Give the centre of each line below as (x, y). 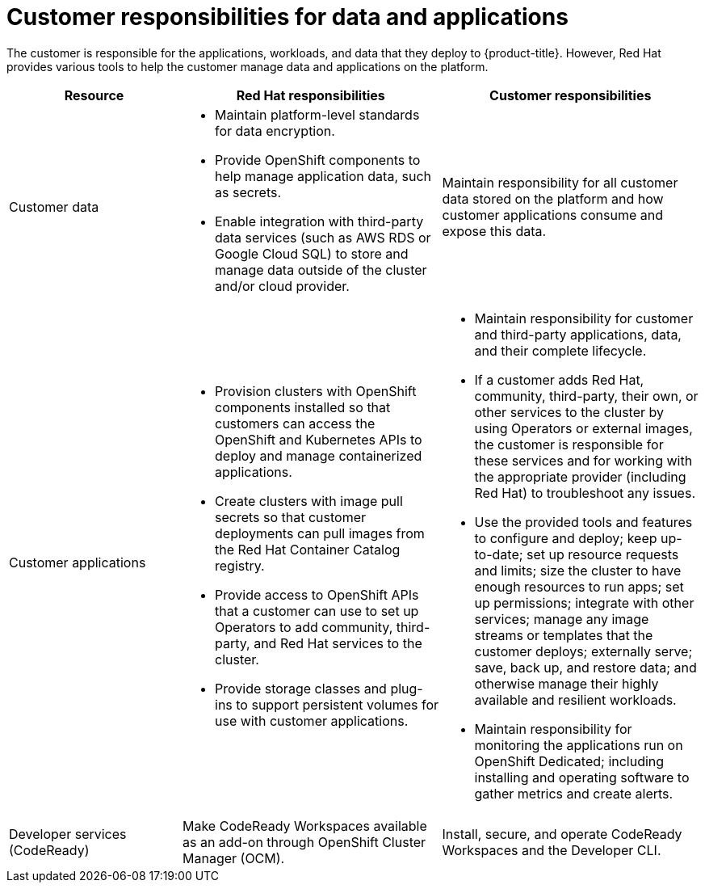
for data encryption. (275, 131)
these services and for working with (583, 460)
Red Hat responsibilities (311, 95)
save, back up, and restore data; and (585, 667)
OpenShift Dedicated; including (569, 761)
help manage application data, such (323, 176)
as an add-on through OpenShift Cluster (304, 842)
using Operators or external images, (583, 428)
